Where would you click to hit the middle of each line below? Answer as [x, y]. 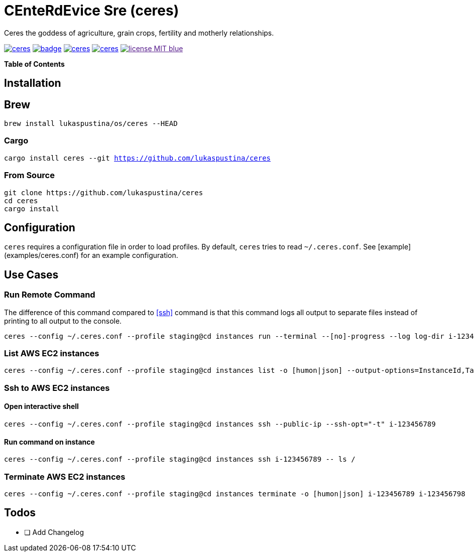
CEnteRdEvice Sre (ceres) [92, 11]
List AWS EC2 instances [52, 353]
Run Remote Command [50, 295]
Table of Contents [34, 64]
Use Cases [31, 274]
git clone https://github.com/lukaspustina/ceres [104, 192]
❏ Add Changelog [54, 532]
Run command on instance [49, 442]
